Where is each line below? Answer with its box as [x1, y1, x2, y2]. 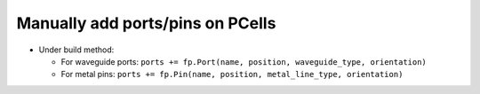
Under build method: [38, 44, 115, 55]
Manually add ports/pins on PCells [16, 13, 276, 33]
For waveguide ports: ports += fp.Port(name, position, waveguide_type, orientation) [60, 56, 427, 67]
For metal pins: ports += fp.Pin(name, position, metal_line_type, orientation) [60, 69, 404, 80]
